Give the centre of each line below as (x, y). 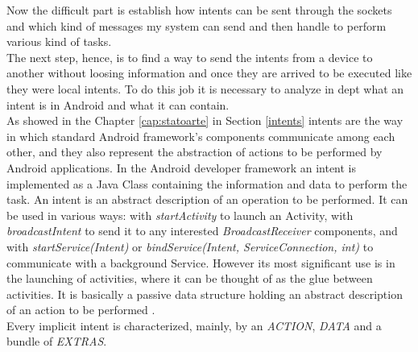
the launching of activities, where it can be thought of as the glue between (190, 278)
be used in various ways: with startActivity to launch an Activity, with (180, 215)
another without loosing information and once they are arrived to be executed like (209, 73)
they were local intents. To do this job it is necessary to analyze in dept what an (205, 88)
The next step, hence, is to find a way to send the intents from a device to (190, 57)
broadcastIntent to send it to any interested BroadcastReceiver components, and (202, 231)
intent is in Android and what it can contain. (118, 104)
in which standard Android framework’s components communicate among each (201, 136)
